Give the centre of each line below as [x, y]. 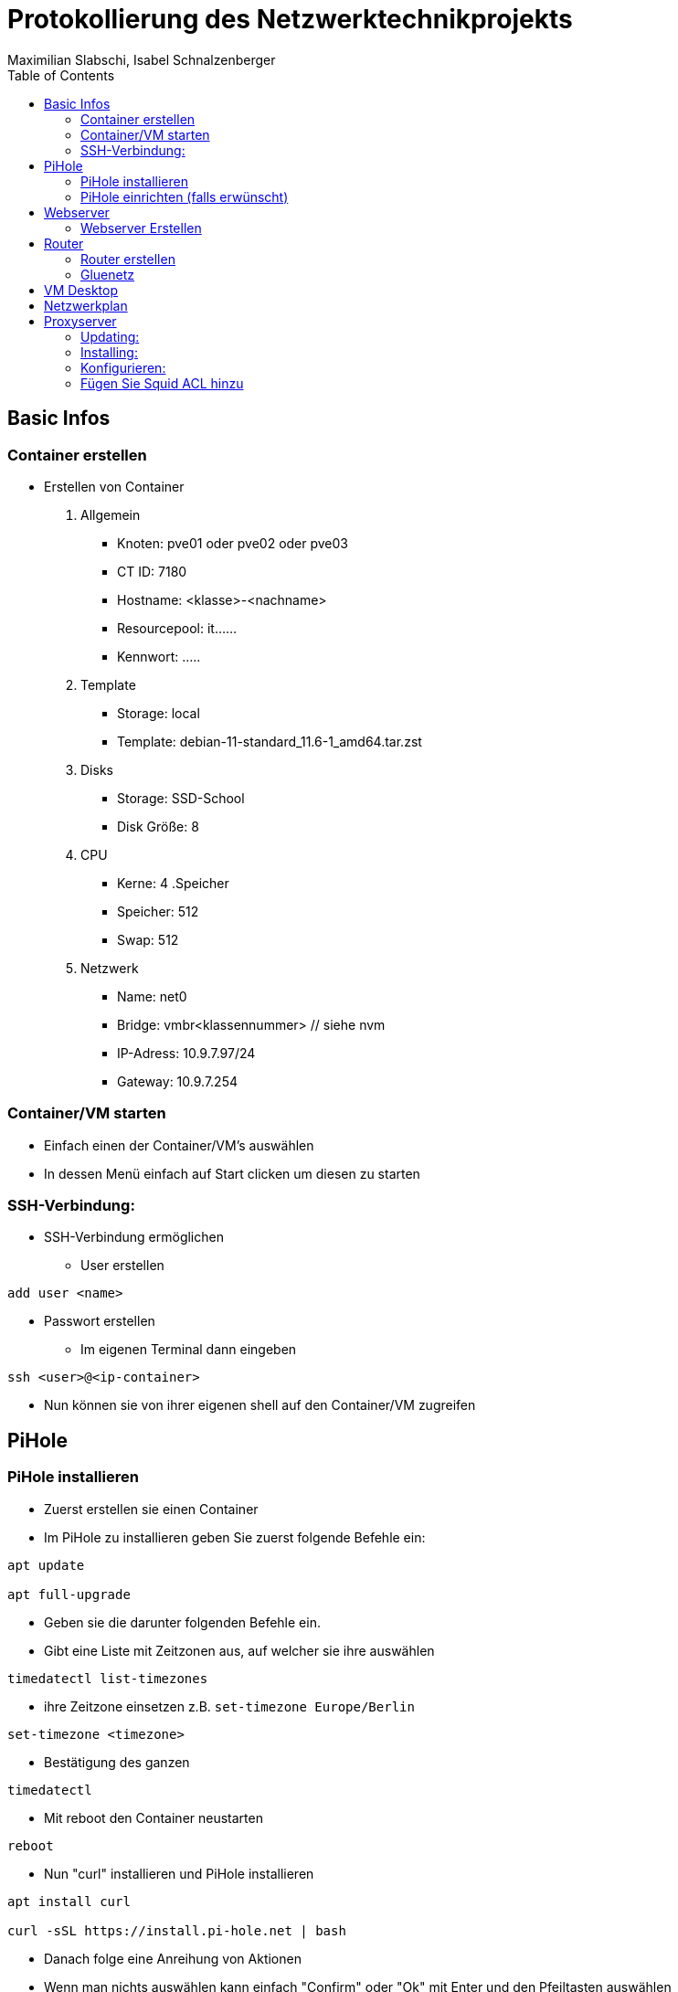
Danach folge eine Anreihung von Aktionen [173, 1958]
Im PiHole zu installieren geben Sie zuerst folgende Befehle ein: [235, 1537]
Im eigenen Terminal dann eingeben [189, 1350]
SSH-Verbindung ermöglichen [134, 1237]
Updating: [110, 336]
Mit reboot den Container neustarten [154, 1817]
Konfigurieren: [123, 367]
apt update [46, 1565]
